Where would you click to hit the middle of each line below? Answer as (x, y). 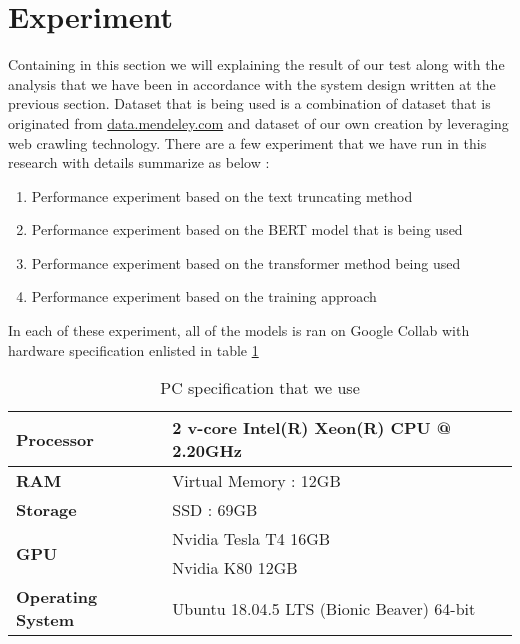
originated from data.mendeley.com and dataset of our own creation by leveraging (258, 122)
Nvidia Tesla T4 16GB (251, 539)
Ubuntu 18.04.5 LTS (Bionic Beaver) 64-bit (324, 608)
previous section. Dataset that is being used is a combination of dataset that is (249, 103)
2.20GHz (207, 451)
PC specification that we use (260, 388)
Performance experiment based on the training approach (204, 296)
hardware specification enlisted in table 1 (133, 349)
